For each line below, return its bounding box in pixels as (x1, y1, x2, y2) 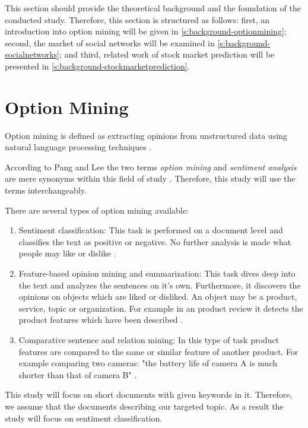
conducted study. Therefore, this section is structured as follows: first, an (5, 13, 270, 26)
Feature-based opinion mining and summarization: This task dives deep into (18, 267, 296, 280)
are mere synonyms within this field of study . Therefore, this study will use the (5, 172, 296, 185)
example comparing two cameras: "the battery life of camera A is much (18, 357, 277, 369)
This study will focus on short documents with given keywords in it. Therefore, (5, 388, 293, 401)
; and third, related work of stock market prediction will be (59, 48, 275, 61)
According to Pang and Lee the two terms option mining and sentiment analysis (5, 160, 297, 173)
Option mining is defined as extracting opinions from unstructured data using (5, 129, 287, 141)
